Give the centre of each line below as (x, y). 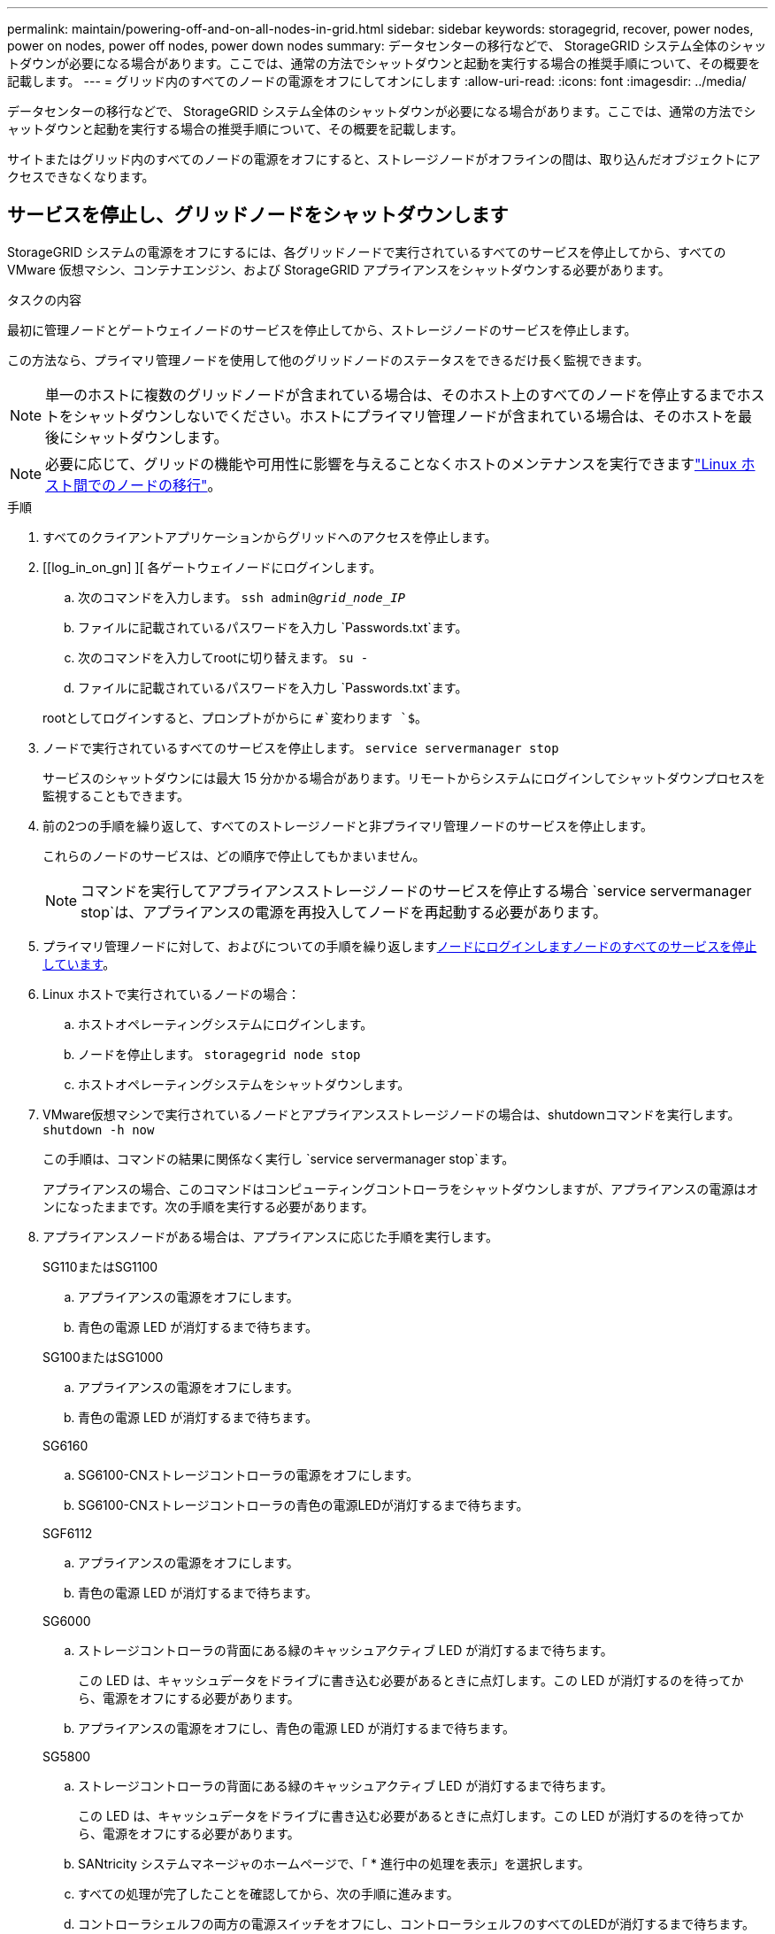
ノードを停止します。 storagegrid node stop (219, 1054)
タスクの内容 (44, 299)
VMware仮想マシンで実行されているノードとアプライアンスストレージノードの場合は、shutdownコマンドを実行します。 (391, 1114)
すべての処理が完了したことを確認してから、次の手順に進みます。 (269, 1893)
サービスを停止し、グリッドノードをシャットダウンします (258, 215)
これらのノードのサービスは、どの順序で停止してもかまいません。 (234, 855)
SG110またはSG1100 (100, 1266)
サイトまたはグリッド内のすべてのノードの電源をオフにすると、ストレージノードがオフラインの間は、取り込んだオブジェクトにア (384, 159)
